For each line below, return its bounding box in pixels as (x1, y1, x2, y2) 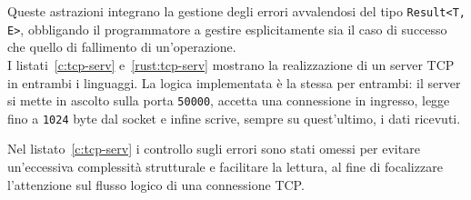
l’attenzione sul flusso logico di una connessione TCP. (7, 175, 305, 194)
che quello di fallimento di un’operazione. (7, 37, 236, 56)
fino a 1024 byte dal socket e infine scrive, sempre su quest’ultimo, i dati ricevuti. (7, 108, 461, 127)
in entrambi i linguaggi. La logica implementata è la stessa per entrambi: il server (7, 73, 461, 92)
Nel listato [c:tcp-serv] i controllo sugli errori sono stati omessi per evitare (7, 139, 420, 158)
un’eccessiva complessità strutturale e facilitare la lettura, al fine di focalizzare (7, 157, 443, 175)
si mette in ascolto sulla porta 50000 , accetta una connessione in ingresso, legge (7, 91, 450, 110)
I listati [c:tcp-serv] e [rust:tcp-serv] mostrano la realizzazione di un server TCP (7, 55, 455, 74)
